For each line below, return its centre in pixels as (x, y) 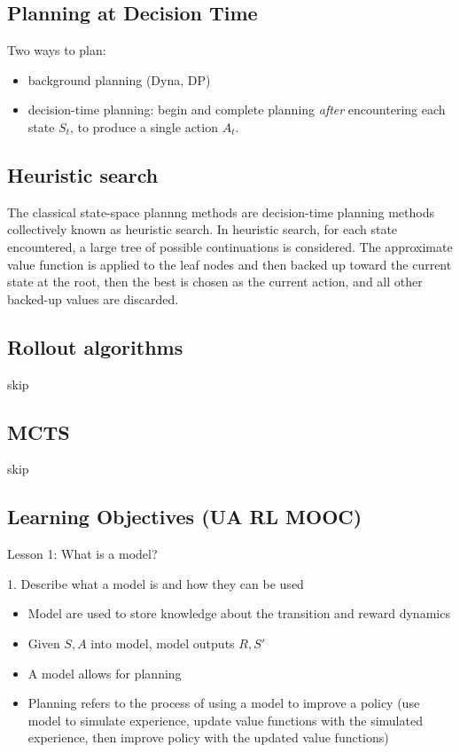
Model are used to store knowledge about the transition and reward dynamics (239, 613)
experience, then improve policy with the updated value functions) (208, 737)
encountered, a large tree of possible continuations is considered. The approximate (230, 246)
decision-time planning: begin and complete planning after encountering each (237, 110)
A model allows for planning (105, 673)
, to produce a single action (144, 126)
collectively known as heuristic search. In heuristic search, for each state (203, 229)
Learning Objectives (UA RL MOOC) (185, 517)
